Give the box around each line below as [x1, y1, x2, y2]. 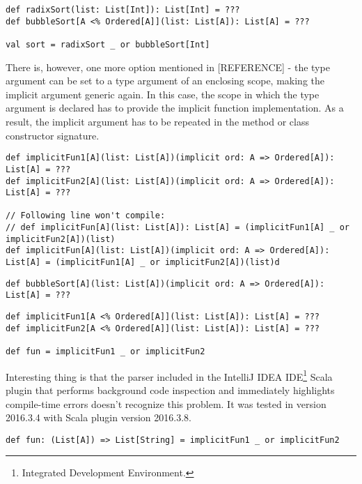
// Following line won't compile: [6, 211, 166, 221]
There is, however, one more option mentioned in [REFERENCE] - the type [6, 59, 330, 74]
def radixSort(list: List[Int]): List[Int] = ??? [6, 5, 240, 15]
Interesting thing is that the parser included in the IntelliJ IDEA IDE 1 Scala [6, 367, 333, 384]
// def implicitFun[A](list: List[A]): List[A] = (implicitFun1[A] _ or [6, 222, 349, 233]
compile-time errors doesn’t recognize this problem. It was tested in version [6, 396, 326, 411]
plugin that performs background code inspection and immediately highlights [6, 382, 335, 397]
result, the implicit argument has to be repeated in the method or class [6, 114, 310, 128]
